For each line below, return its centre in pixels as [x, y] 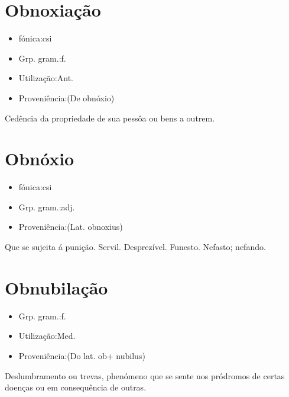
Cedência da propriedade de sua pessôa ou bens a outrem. [110, 118]
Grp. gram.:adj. [47, 206]
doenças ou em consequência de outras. [76, 387]
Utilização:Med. [47, 336]
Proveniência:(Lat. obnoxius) [71, 227]
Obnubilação [56, 287]
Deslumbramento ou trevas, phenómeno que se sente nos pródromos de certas [145, 375]
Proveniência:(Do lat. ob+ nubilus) [82, 355]
